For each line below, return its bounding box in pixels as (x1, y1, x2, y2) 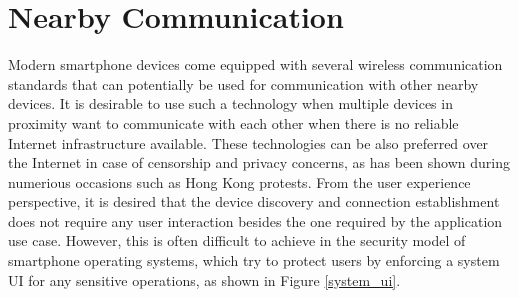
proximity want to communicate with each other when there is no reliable (8, 112, 459, 133)
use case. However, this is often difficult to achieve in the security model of (8, 230, 466, 251)
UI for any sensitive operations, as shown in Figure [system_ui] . (8, 269, 401, 290)
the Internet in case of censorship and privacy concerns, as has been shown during (8, 152, 510, 173)
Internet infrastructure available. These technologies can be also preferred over (8, 132, 489, 153)
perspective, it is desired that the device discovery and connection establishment (8, 191, 500, 212)
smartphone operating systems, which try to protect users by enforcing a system (8, 250, 500, 271)
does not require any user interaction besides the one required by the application (8, 210, 503, 231)
